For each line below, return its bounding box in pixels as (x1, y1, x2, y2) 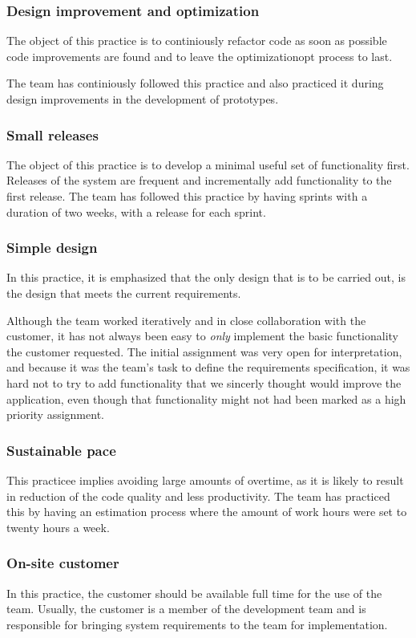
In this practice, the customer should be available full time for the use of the (6, 584, 382, 601)
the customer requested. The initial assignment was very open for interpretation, (6, 343, 402, 360)
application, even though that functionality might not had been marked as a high (6, 390, 406, 407)
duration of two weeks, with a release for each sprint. (6, 203, 266, 220)
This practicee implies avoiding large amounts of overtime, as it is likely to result (6, 471, 404, 488)
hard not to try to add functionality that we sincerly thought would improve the (6, 374, 402, 391)
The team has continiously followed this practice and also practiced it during (6, 75, 384, 91)
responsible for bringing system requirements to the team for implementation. (6, 616, 388, 632)
